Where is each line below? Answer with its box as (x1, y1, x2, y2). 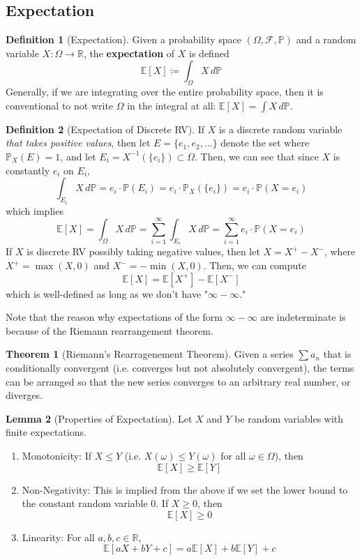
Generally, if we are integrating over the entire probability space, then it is (6, 84, 324, 99)
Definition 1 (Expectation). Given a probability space (6, 32, 241, 47)
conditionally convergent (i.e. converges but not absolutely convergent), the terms (6, 360, 354, 374)
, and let (60, 149, 96, 163)
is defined (189, 45, 229, 60)
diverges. (6, 388, 43, 402)
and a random (296, 32, 356, 47)
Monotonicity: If (22, 448, 91, 462)
